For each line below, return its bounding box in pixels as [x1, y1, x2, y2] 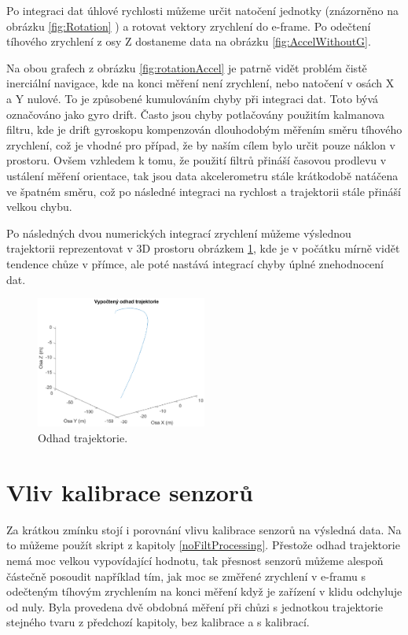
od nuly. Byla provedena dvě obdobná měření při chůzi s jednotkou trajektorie [6, 598, 383, 615]
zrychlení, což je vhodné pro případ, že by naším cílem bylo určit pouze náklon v [6, 136, 395, 153]
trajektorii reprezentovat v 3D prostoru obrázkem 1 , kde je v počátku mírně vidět [6, 240, 400, 257]
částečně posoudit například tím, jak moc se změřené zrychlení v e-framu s [6, 567, 366, 584]
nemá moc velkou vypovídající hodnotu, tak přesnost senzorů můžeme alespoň [6, 552, 384, 568]
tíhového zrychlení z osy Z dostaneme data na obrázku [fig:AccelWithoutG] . [6, 33, 371, 50]
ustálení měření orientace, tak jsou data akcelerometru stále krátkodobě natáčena [6, 167, 399, 183]
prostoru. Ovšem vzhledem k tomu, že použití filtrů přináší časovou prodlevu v [6, 152, 387, 168]
